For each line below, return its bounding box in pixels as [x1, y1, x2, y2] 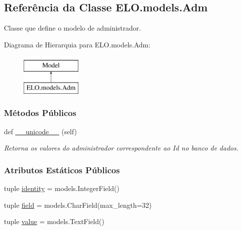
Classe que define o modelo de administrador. [4, 23, 141, 33]
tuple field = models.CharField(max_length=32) [4, 199, 152, 210]
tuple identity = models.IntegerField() [4, 183, 120, 193]
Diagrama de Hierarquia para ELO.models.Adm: [4, 39, 151, 49]
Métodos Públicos [4, 107, 76, 119]
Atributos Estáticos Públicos [4, 163, 120, 176]
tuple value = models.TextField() [4, 216, 104, 227]
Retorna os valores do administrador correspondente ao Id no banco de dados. [4, 143, 239, 153]
